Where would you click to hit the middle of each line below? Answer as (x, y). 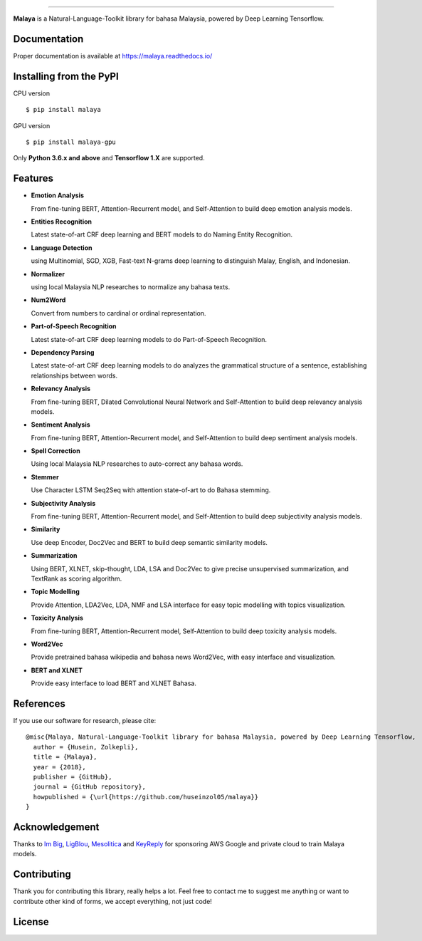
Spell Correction (56, 451)
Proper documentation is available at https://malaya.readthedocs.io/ (113, 56)
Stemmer (45, 477)
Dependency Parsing (63, 352)
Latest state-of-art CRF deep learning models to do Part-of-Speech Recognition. (149, 339)
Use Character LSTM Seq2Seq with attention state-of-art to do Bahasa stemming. (151, 490)
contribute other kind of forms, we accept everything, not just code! (113, 901)
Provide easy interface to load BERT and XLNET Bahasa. (114, 683)
